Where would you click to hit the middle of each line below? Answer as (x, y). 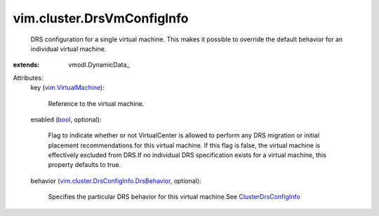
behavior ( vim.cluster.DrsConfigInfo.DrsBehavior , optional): (116, 181)
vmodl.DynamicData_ (99, 65)
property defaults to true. (85, 165)
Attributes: (28, 78)
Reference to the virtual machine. (96, 103)
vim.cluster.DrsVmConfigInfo (101, 18)
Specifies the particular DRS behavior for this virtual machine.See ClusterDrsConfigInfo (174, 197)
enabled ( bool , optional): (66, 119)
